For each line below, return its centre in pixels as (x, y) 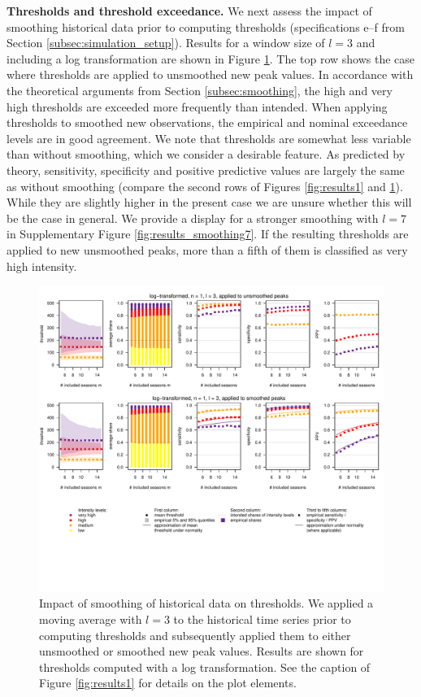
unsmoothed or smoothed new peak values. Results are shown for (202, 651)
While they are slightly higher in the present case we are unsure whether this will (209, 202)
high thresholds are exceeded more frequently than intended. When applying (197, 106)
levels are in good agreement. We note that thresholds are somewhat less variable (209, 138)
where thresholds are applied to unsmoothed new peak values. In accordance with (210, 74)
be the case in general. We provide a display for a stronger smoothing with (193, 218)
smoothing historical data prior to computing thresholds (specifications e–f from (206, 26)
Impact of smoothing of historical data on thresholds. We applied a (206, 603)
